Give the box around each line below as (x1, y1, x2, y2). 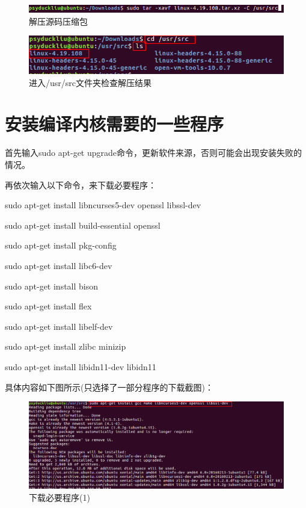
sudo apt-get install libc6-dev (5, 259, 112, 271)
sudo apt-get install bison (5, 279, 99, 292)
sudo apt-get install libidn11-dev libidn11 (5, 360, 156, 373)
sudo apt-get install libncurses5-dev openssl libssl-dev (5, 199, 201, 211)
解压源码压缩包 (29, 14, 88, 27)
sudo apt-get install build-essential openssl (5, 218, 161, 231)
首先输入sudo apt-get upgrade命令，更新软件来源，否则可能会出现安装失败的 (5, 146, 302, 159)
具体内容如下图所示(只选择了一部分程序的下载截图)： (5, 380, 213, 393)
